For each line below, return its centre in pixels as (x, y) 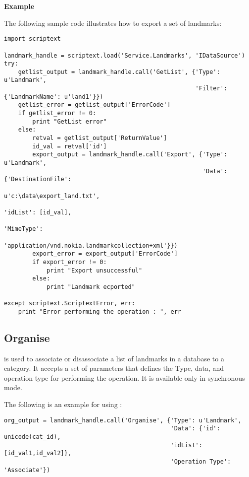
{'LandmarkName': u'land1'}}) (54, 97)
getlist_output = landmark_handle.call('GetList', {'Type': (119, 72)
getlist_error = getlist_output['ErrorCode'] (94, 105)
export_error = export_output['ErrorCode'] (105, 254)
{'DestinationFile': (38, 179)
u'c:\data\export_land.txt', (52, 196)
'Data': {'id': (195, 429)
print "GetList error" (70, 121)
